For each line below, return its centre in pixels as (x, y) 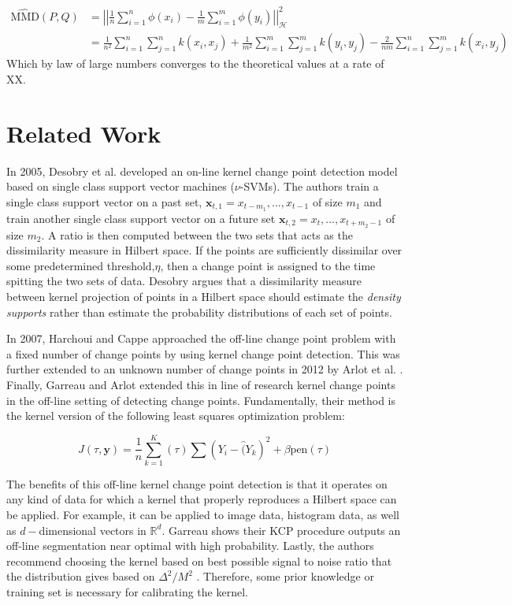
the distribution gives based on (81, 576)
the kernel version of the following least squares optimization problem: (176, 416)
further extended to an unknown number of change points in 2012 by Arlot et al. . (205, 369)
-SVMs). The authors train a (309, 186)
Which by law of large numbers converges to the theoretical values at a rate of (195, 63)
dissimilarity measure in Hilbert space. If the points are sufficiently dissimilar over (204, 250)
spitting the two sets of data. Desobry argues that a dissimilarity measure (184, 281)
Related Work (84, 133)
